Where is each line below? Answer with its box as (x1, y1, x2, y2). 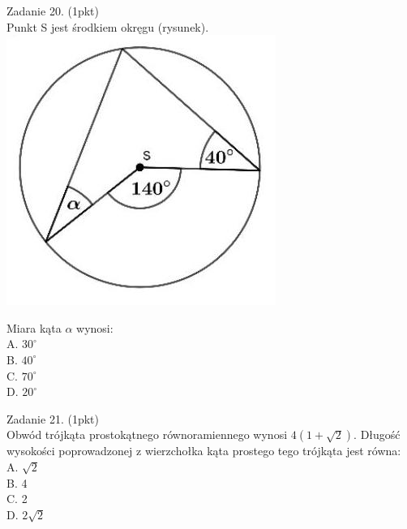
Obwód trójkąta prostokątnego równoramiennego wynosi (6, 426, 288, 443)
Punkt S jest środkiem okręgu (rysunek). (6, 18, 209, 35)
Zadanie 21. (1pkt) (6, 410, 99, 427)
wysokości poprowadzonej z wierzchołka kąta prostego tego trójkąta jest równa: (6, 442, 401, 459)
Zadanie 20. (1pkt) (6, 2, 99, 19)
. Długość (353, 426, 401, 443)
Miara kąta (6, 319, 62, 336)
